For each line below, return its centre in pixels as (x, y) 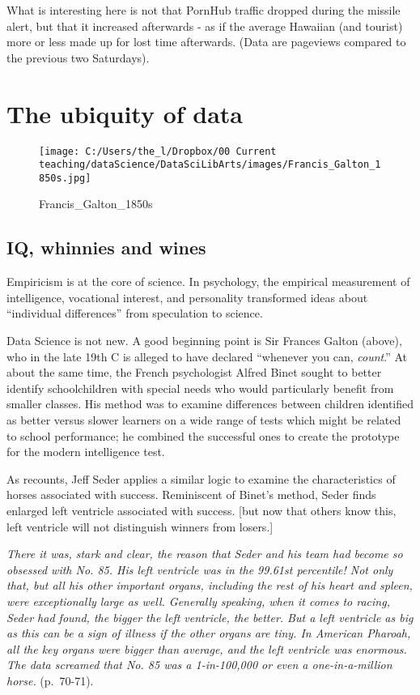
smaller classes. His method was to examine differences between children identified (210, 404)
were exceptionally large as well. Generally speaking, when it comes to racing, (198, 601)
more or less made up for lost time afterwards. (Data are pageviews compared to (206, 42)
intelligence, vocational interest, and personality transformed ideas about (187, 297)
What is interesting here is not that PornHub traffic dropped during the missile (204, 10)
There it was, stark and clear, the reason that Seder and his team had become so (205, 554)
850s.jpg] (65, 178)
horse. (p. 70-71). (50, 680)
